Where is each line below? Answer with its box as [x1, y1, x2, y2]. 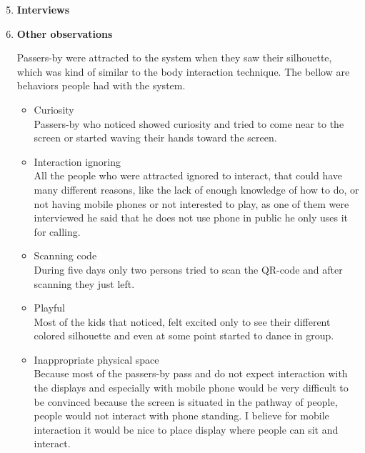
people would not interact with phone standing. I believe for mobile [34, 408, 329, 423]
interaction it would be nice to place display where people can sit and [34, 422, 339, 437]
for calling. [34, 224, 81, 239]
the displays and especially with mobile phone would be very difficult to [34, 380, 349, 395]
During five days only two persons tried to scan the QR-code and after [34, 262, 343, 277]
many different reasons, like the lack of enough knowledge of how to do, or [34, 181, 359, 196]
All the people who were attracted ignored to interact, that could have [34, 168, 343, 183]
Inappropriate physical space [34, 352, 159, 367]
